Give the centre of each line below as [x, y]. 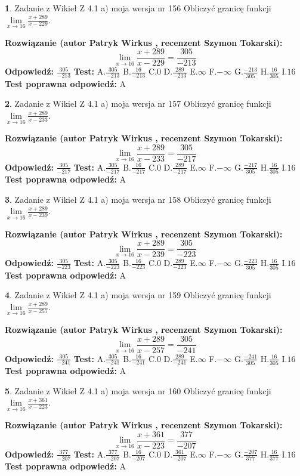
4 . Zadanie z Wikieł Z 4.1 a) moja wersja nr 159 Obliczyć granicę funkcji [138, 295]
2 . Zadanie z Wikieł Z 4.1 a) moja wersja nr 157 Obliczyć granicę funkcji [138, 103]
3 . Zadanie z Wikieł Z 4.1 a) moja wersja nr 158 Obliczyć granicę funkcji [138, 199]
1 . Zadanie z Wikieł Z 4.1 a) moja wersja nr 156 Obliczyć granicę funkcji [138, 8]
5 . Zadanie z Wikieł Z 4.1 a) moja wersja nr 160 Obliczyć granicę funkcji [138, 390]
